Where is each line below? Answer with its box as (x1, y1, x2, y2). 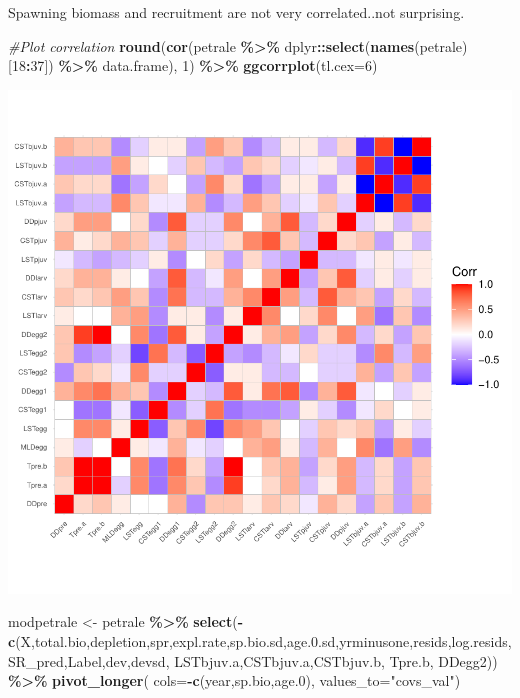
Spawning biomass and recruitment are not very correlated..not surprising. (8, 2, 465, 22)
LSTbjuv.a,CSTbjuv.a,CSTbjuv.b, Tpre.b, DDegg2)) (174, 650, 498, 671)
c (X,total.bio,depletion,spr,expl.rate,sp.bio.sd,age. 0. (8, 630, 323, 651)
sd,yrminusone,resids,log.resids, (322, 630, 512, 651)
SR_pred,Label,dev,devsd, (8, 650, 170, 671)
